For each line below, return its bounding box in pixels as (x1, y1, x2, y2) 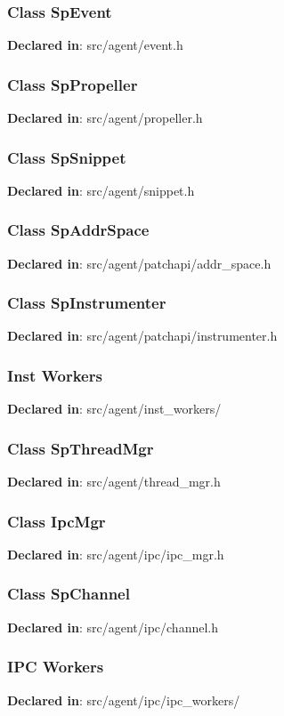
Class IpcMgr (7, 510, 106, 532)
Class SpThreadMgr (7, 437, 154, 459)
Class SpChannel (7, 583, 130, 605)
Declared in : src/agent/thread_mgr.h (7, 472, 221, 491)
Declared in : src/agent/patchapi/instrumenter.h (7, 326, 278, 345)
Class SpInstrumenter (7, 292, 166, 314)
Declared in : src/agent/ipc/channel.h (7, 617, 218, 636)
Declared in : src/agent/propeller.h (7, 109, 203, 127)
